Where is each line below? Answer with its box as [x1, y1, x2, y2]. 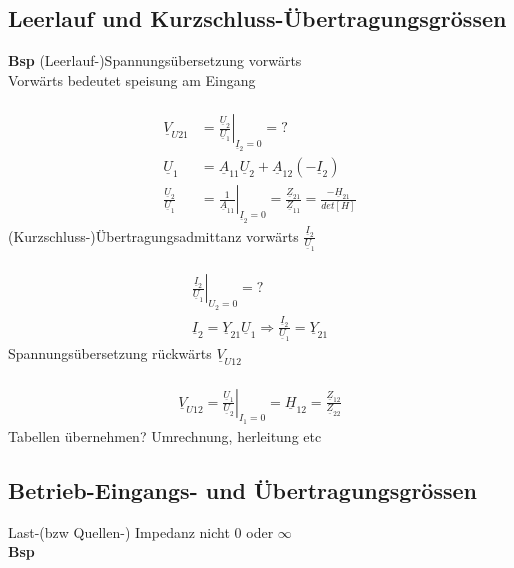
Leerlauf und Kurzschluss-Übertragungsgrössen [8, 3, 507, 34]
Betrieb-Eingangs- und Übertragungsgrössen [8, 474, 477, 505]
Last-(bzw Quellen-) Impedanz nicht [8, 521, 230, 542]
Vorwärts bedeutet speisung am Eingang [8, 69, 256, 90]
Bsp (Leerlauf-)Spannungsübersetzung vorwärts [8, 50, 302, 71]
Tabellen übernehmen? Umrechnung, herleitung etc [8, 425, 322, 446]
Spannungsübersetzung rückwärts [8, 342, 212, 363]
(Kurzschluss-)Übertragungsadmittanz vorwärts [8, 225, 299, 246]
